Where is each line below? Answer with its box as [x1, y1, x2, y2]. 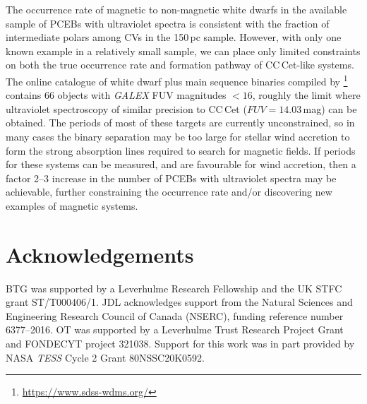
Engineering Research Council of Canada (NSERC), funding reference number [6, 308, 344, 323]
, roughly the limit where [252, 88, 361, 102]
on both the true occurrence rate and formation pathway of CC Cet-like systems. [6, 57, 354, 72]
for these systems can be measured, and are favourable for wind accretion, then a [6, 157, 356, 172]
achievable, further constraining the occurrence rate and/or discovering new [6, 184, 332, 199]
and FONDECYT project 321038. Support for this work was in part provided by [6, 336, 355, 351]
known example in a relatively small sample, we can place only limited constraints [6, 43, 361, 58]
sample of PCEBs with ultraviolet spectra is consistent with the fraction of [6, 16, 330, 30]
